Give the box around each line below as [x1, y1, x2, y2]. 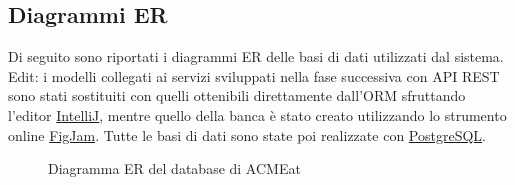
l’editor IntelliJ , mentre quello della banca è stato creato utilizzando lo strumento [8, 104, 507, 125]
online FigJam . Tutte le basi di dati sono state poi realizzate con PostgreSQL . [8, 124, 486, 145]
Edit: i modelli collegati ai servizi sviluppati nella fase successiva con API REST [8, 65, 500, 86]
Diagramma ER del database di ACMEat [48, 158, 301, 179]
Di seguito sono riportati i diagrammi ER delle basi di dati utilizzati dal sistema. [8, 46, 504, 67]
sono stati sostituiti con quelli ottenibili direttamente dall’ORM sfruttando [8, 85, 466, 106]
